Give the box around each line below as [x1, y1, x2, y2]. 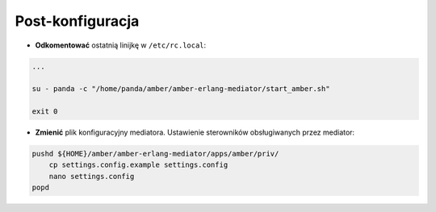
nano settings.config [48, 172, 135, 181]
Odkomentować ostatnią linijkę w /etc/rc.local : [35, 40, 207, 50]
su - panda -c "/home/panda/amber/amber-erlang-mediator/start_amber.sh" [31, 85, 330, 94]
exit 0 [31, 107, 58, 116]
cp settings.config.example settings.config [48, 160, 228, 169]
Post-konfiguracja [15, 12, 140, 30]
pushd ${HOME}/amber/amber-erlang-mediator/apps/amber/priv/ [31, 149, 279, 159]
